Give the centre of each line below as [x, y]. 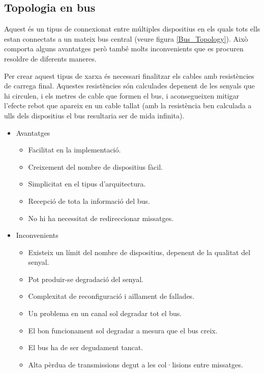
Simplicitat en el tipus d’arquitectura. [87, 184]
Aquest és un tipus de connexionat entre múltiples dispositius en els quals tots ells [132, 29]
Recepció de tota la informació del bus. [89, 200]
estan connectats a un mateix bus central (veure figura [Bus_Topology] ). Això [126, 38]
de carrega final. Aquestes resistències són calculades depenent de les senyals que [129, 86]
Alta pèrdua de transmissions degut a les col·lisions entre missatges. [136, 364]
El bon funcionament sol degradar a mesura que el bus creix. [123, 330]
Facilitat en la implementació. [75, 150]
